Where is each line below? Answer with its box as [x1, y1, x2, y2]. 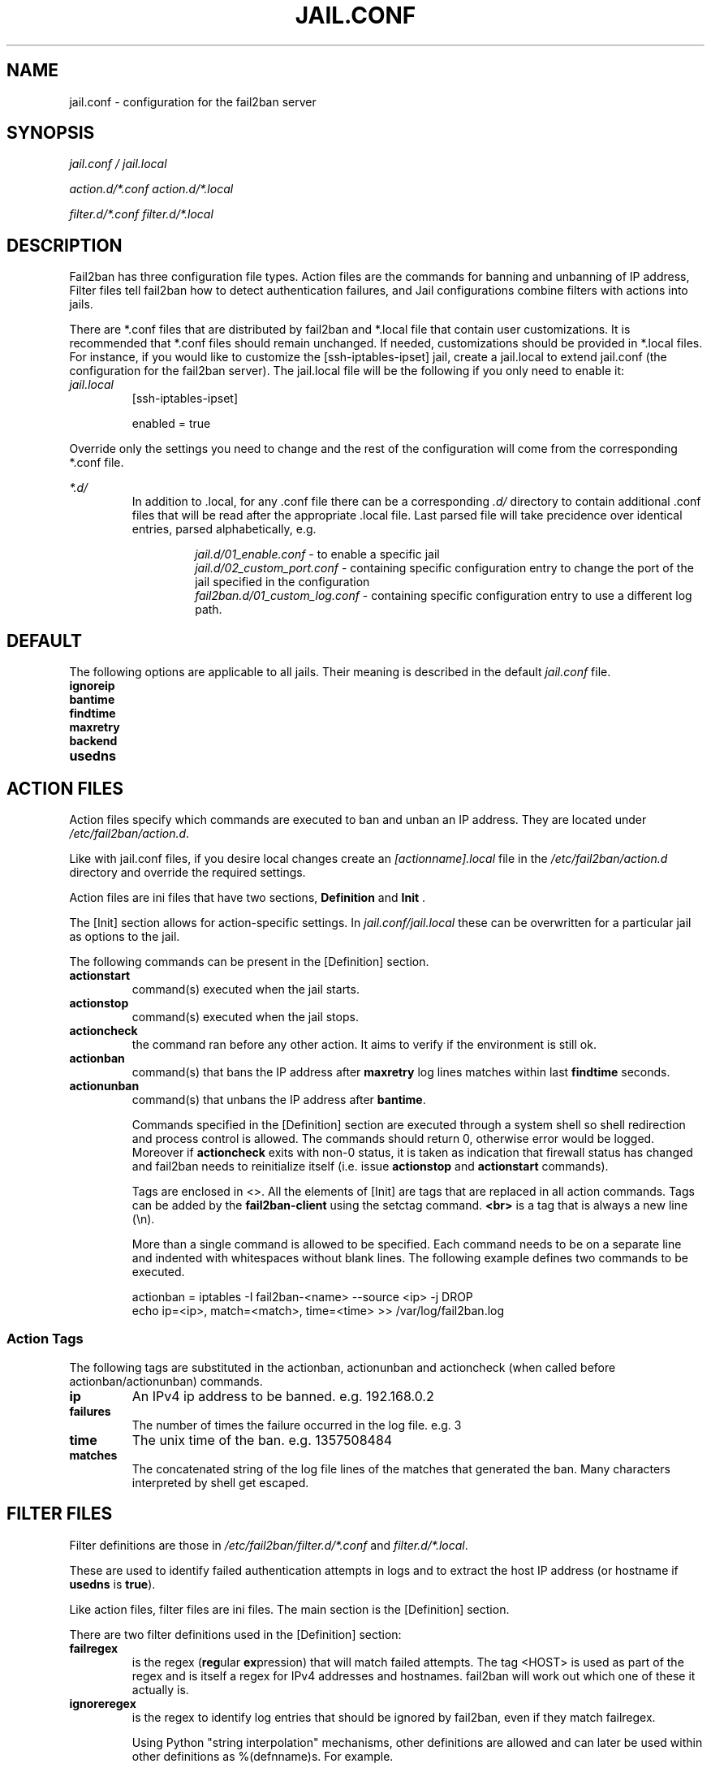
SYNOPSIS [6, 123, 95, 144]
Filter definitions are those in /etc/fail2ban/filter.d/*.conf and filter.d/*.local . [69, 1537, 468, 1552]
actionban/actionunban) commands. [69, 1373, 263, 1388]
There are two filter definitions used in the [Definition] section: [69, 1627, 402, 1641]
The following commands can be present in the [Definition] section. [69, 954, 429, 968]
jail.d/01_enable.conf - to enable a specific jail [195, 547, 440, 562]
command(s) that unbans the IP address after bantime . [131, 1092, 426, 1106]
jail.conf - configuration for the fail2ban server [69, 94, 317, 109]
